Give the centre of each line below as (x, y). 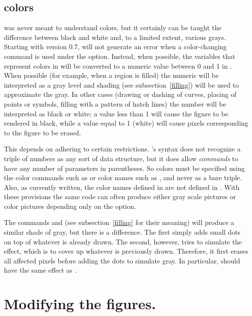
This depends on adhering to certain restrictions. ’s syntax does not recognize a (122, 149)
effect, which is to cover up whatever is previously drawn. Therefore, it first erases (126, 251)
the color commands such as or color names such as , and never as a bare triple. (123, 177)
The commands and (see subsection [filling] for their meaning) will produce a (119, 222)
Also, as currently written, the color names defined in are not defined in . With (122, 187)
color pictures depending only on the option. (70, 206)
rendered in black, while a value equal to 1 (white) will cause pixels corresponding (126, 123)
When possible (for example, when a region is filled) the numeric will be (111, 75)
